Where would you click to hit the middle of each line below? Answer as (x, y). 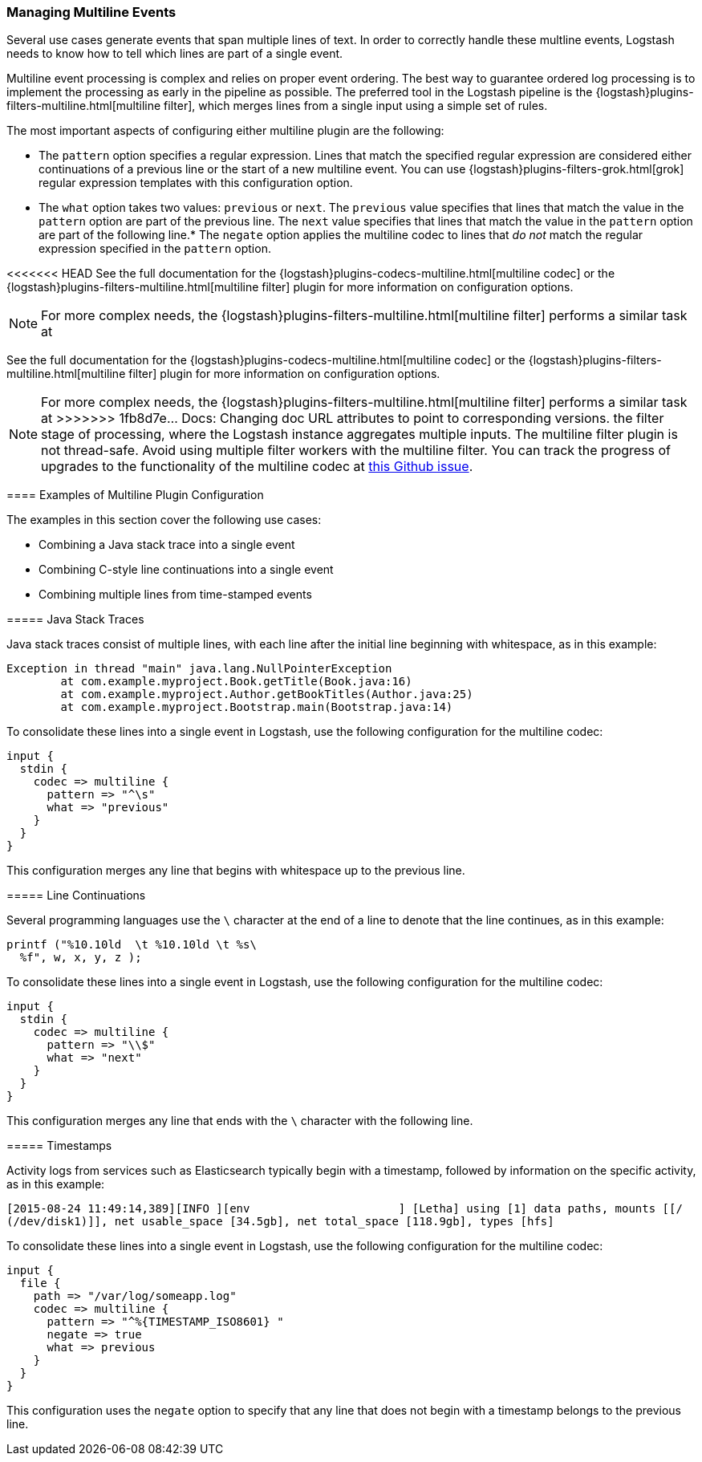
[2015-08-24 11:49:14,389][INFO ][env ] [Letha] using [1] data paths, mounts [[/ (345, 1209)
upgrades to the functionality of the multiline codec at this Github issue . (257, 467)
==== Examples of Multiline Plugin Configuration (135, 495)
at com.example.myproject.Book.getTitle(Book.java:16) (236, 682)
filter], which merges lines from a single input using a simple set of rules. (356, 106)
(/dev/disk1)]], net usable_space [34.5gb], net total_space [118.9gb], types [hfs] (280, 1222)
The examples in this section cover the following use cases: (164, 520)
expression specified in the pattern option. (155, 249)
